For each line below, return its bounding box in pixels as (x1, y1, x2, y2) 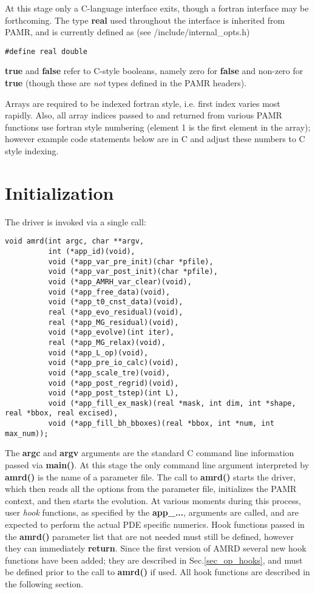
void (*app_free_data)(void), (48, 287, 171, 296)
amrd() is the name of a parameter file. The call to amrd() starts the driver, (5, 470, 296, 483)
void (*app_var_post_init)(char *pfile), (48, 267, 218, 276)
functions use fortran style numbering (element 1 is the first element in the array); (5, 120, 311, 133)
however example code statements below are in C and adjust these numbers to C (5, 132, 305, 145)
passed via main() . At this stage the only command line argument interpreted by (5, 459, 310, 471)
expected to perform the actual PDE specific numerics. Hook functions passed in (5, 518, 305, 530)
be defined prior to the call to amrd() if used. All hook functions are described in (5, 565, 310, 578)
